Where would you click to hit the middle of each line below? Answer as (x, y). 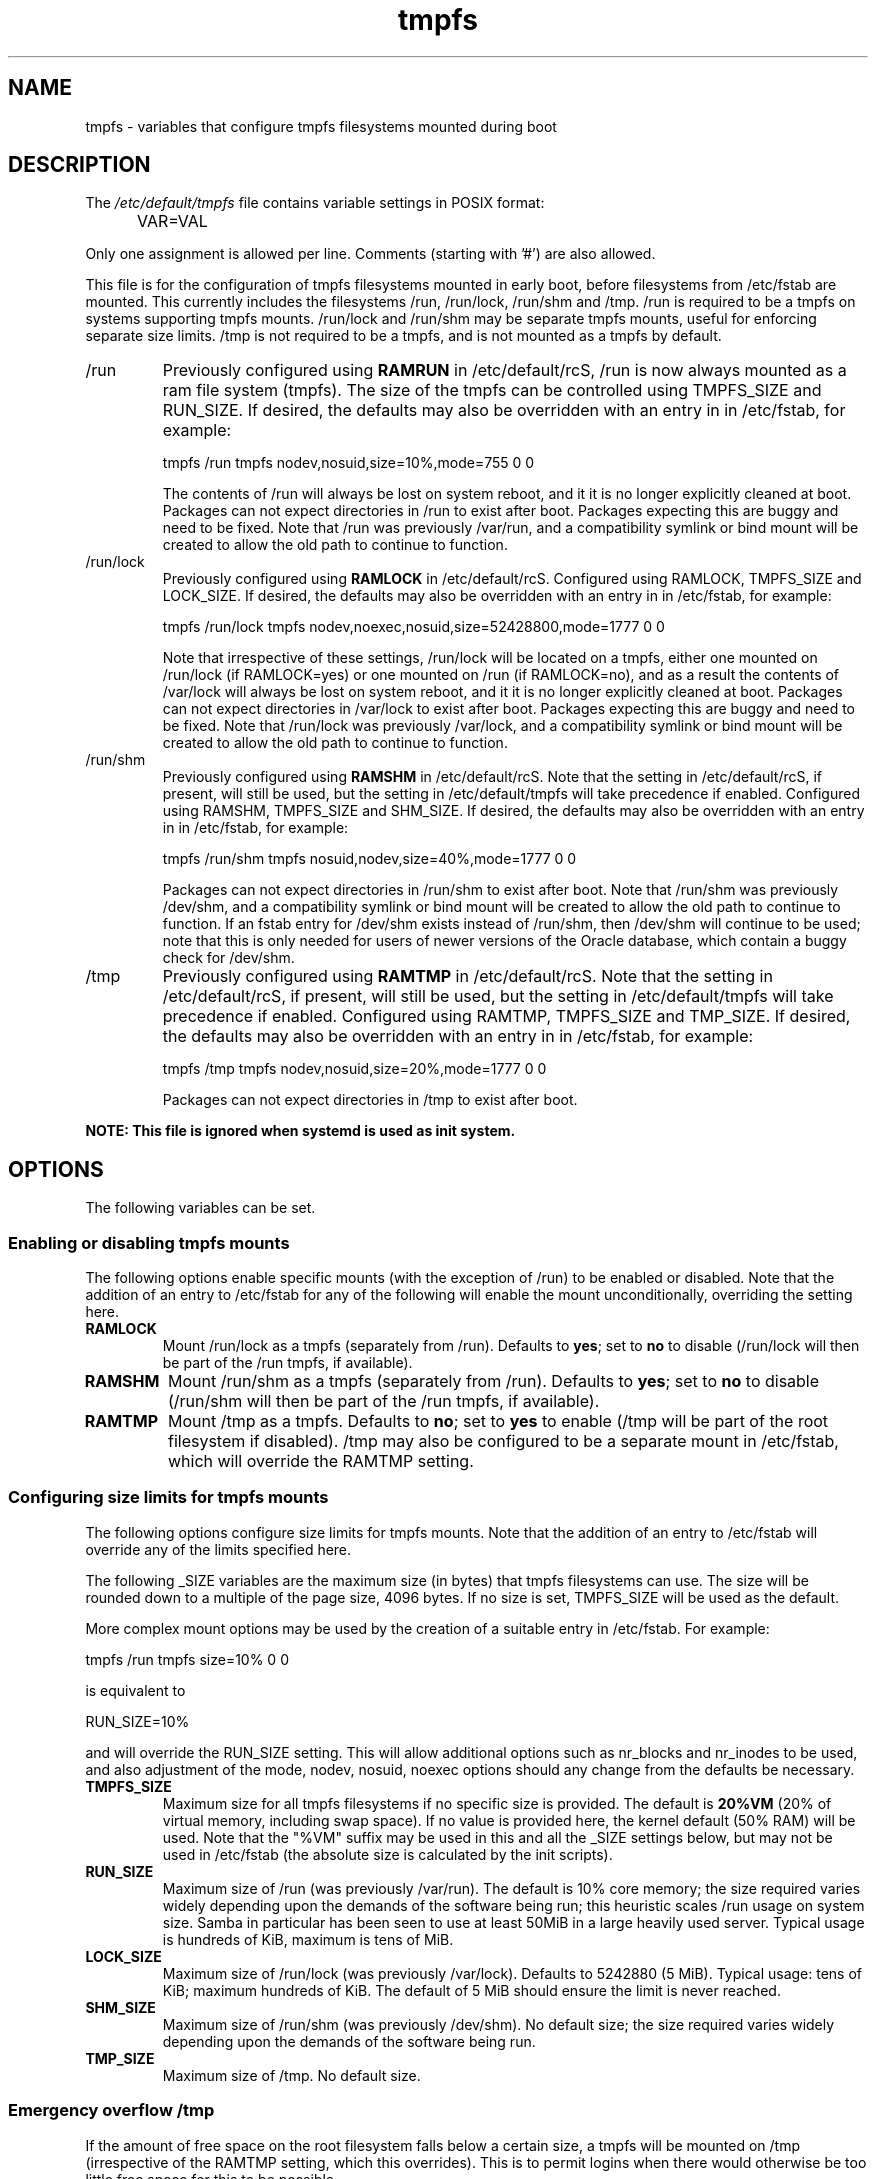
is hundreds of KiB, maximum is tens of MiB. (308, 1939)
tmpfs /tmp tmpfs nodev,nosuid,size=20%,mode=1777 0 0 (354, 1069)
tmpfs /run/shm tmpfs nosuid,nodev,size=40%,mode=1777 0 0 (369, 859)
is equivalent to (135, 1690)
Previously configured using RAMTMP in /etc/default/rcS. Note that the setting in (467, 976)
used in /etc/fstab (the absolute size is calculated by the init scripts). (387, 1854)
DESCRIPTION (79, 165)
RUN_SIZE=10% (137, 1721)
